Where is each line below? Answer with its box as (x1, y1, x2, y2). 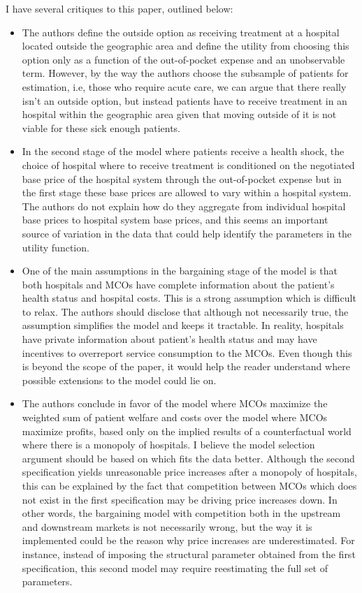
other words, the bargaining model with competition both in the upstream (22, 506, 341, 520)
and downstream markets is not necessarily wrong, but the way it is (22, 519, 312, 534)
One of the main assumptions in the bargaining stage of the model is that (22, 263, 338, 278)
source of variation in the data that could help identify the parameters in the (22, 226, 352, 240)
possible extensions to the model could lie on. (22, 372, 217, 387)
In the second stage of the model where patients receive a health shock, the (22, 144, 345, 159)
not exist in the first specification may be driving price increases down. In (22, 492, 338, 506)
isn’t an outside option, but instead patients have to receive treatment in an (22, 93, 347, 108)
